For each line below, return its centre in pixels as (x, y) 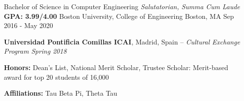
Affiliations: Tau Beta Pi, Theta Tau (61, 93)
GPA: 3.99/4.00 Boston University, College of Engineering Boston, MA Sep (119, 16)
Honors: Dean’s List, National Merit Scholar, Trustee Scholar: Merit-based (116, 67)
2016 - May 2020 (29, 25)
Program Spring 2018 (35, 51)
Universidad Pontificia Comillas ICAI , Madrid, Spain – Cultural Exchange (122, 41)
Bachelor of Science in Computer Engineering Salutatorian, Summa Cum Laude (122, 6)
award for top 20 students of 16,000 (56, 77)
